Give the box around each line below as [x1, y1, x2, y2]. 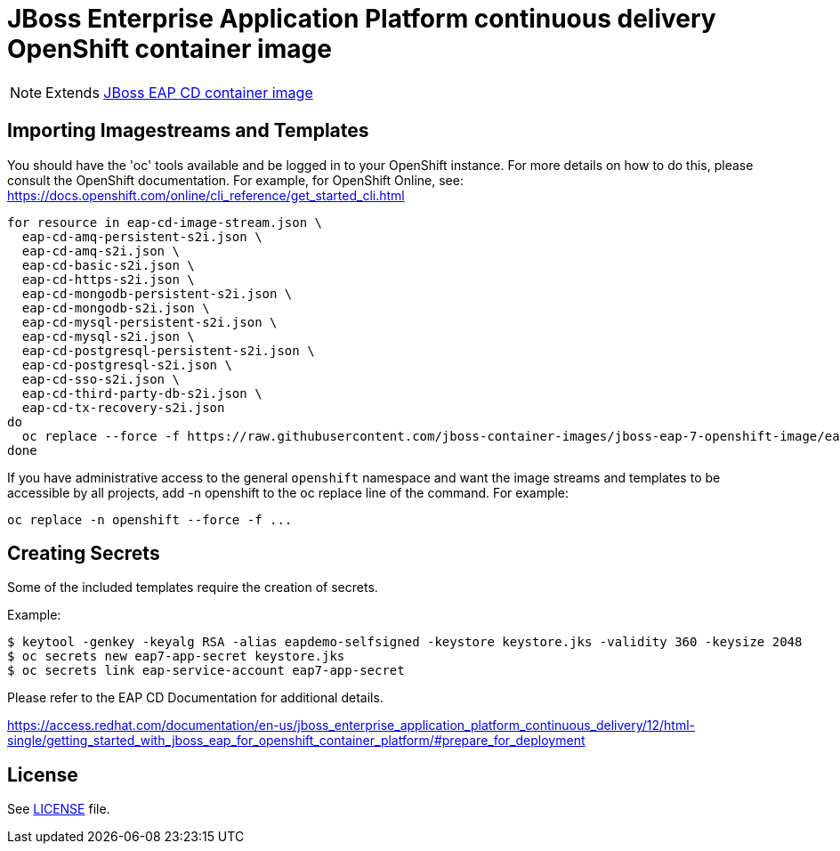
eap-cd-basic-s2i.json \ [21, 257, 195, 272]
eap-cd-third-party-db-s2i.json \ [21, 385, 262, 401]
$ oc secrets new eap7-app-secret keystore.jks [7, 649, 345, 664]
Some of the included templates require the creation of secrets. [7, 579, 378, 596]
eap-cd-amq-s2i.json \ [21, 243, 180, 258]
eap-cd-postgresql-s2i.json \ [21, 357, 232, 372]
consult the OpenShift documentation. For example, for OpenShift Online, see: [7, 172, 464, 188]
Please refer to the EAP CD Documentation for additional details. [7, 690, 384, 706]
